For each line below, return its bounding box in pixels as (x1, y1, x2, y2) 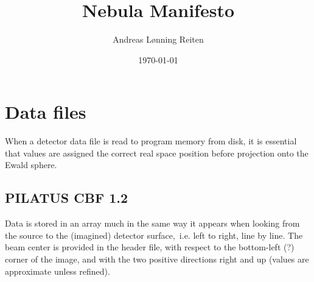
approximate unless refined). (5, 264, 110, 277)
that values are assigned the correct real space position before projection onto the (5, 146, 309, 159)
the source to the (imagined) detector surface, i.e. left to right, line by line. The (5, 228, 303, 241)
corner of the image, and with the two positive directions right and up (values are (5, 253, 309, 266)
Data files (5, 99, 86, 124)
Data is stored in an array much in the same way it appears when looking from (5, 217, 300, 230)
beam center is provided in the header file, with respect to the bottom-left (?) (5, 241, 295, 253)
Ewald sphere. (5, 158, 57, 171)
